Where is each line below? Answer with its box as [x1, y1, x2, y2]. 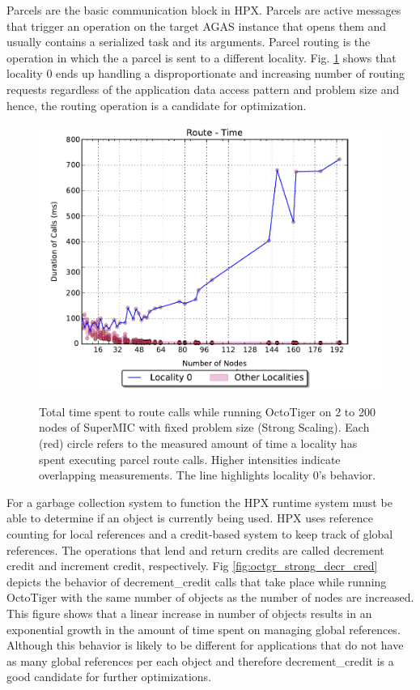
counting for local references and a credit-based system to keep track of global [6, 526, 393, 543]
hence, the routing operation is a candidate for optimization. [6, 96, 307, 113]
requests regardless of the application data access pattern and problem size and [6, 80, 400, 97]
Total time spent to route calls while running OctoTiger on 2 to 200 [39, 402, 375, 420]
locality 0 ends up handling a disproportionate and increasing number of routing [6, 65, 405, 82]
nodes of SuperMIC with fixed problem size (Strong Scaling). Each [39, 419, 370, 436]
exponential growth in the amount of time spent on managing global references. [6, 620, 401, 637]
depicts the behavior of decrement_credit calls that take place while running [6, 573, 387, 590]
